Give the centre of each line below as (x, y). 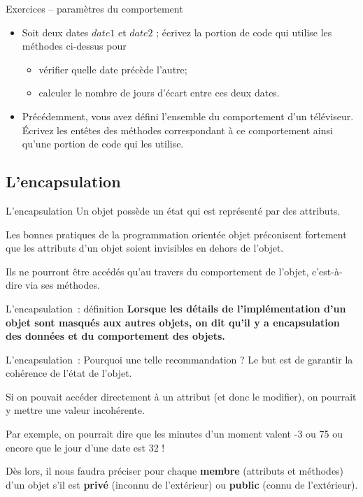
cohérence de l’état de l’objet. (69, 373)
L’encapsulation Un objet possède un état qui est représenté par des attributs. (173, 210)
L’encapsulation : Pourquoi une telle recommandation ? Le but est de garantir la (179, 359)
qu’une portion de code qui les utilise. (103, 144)
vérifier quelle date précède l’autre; (113, 69)
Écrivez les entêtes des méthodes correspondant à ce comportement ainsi (177, 130)
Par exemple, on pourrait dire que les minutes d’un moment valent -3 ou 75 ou (174, 434)
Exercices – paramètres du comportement (94, 8)
